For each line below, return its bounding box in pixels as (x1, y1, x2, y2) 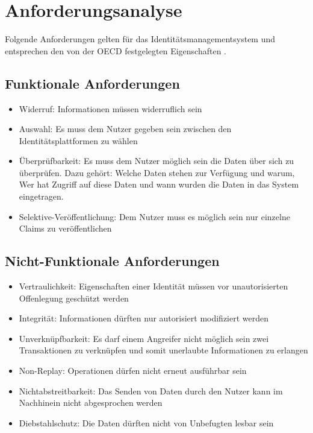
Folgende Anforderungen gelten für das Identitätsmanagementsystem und (5, 33, 276, 45)
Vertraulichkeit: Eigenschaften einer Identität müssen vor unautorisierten (19, 280, 288, 292)
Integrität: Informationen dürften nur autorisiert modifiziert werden (19, 312, 269, 324)
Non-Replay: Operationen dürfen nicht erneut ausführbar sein (19, 364, 247, 377)
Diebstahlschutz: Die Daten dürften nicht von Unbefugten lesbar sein (19, 416, 274, 429)
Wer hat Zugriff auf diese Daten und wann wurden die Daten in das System (19, 178, 299, 191)
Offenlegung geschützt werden (19, 291, 129, 304)
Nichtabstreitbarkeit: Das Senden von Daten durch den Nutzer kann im (19, 384, 283, 397)
